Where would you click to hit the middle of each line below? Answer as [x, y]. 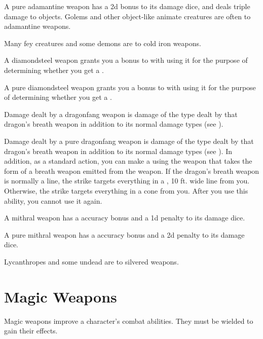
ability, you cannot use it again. [53, 200]
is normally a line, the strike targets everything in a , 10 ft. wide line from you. [127, 181]
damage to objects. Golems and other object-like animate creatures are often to [127, 16]
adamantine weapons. [37, 26]
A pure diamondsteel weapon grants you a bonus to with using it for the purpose [130, 87]
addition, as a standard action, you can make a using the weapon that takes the [128, 161]
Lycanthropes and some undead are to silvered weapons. [91, 261]
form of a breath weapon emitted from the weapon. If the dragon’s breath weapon [132, 171]
